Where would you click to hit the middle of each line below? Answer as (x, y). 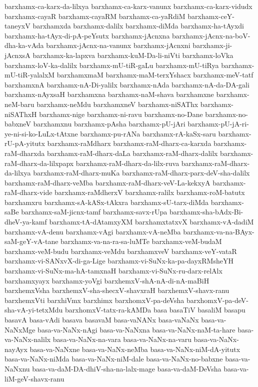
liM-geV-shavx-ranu (34, 378)
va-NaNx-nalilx (28, 339)
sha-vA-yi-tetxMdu (34, 310)
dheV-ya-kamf (26, 222)
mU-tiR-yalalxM (30, 75)
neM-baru (19, 104)
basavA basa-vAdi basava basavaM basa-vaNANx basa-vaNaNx (102, 319)
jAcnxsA (17, 55)
